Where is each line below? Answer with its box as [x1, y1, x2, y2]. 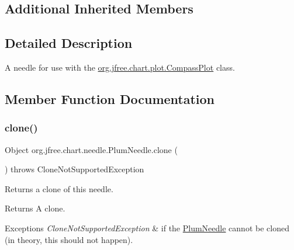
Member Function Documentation [5, 89, 215, 107]
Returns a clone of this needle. [5, 182, 113, 195]
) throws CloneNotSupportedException [5, 163, 144, 175]
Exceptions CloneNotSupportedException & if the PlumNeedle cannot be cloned [5, 221, 289, 234]
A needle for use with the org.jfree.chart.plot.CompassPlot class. [5, 61, 235, 73]
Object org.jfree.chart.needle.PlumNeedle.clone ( [5, 143, 178, 155]
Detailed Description [5, 34, 133, 52]
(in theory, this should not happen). [5, 233, 133, 245]
